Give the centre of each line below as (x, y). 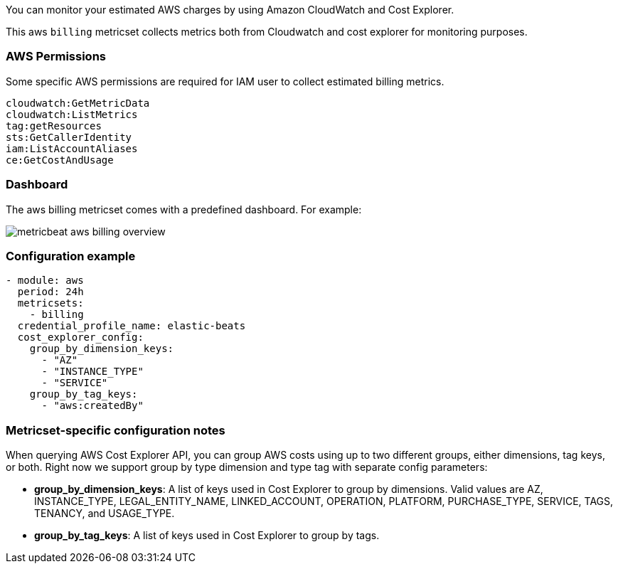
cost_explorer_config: (80, 337)
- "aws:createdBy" (92, 406)
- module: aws (45, 281)
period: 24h (50, 292)
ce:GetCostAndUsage (60, 160)
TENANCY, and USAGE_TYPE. (105, 513)
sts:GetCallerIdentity (69, 137)
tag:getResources (54, 126)
